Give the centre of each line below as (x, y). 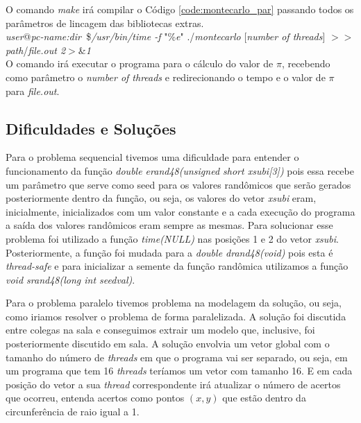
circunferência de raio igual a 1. (73, 412)
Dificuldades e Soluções (91, 128)
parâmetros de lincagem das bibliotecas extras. (105, 23)
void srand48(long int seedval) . (70, 279)
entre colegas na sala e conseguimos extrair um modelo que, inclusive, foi (160, 330)
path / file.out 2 (36, 50)
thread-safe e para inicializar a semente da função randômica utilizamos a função (177, 266)
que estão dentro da (264, 398)
